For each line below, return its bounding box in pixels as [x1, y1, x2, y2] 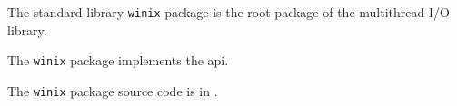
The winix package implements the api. [7, 51, 229, 70]
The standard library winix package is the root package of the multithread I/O [7, 3, 450, 21]
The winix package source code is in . [7, 81, 218, 100]
